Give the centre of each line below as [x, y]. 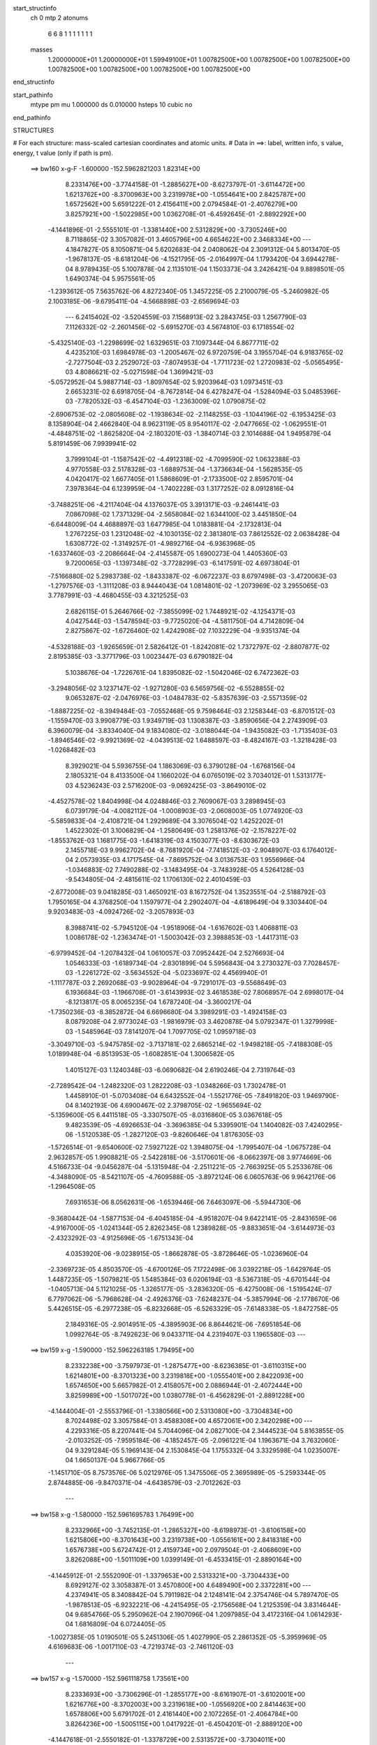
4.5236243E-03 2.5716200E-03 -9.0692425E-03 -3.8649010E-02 [170, 785]
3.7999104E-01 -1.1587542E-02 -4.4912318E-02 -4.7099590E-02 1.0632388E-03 [183, 459]
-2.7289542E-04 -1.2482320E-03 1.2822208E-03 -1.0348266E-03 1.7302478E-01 [167, 1086]
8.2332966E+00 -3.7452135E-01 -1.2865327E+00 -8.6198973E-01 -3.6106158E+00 [186, 1530]
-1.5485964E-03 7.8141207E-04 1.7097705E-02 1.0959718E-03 [165, 1031]
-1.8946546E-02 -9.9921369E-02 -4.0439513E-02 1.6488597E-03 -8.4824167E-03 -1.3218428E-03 [192, 740]
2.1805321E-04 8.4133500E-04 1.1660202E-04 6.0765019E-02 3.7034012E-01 [178, 775]
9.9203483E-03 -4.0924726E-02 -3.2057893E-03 [121, 912]
